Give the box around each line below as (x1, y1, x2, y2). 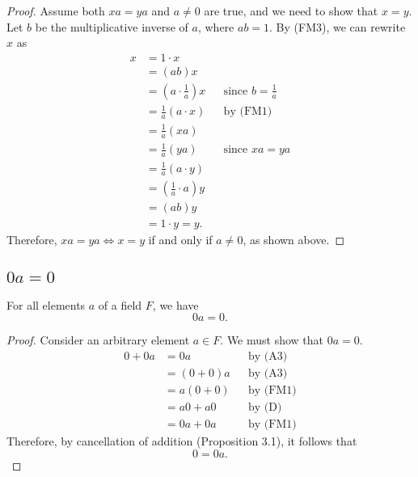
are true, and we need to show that (204, 2, 378, 19)
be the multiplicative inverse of (35, 18, 188, 35)
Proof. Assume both (6, 2, 105, 19)
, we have (152, 296, 199, 313)
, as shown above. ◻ (243, 231, 345, 248)
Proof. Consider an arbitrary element (6, 331, 190, 348)
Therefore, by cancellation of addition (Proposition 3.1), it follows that (6, 433, 357, 450)
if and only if (148, 231, 213, 248)
